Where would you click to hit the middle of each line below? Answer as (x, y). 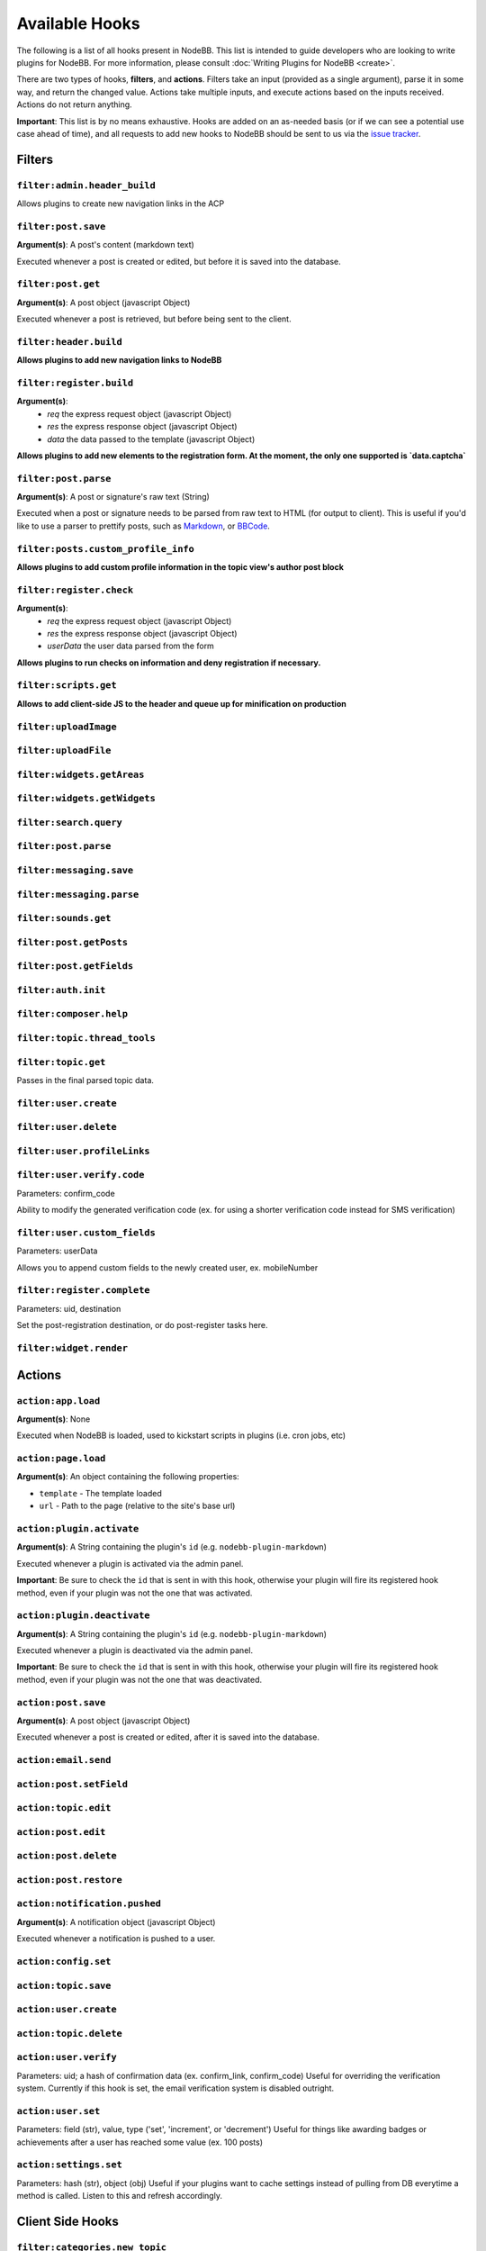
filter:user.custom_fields (86, 1232)
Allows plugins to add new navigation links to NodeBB (119, 360)
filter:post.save (61, 226)
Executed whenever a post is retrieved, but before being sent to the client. (154, 319)
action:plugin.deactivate (83, 1616)
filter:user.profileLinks (83, 1151)
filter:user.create (67, 1103)
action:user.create (67, 2010)
